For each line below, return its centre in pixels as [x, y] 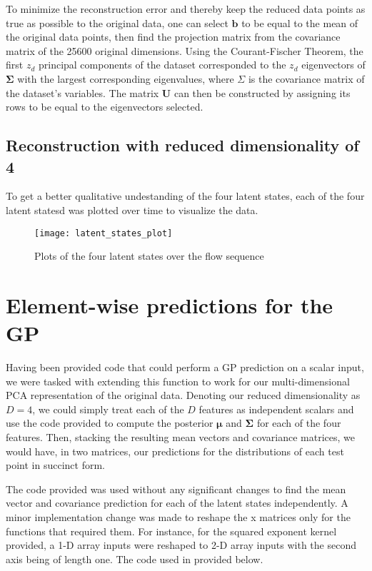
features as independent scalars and [276, 409]
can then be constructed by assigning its [262, 92]
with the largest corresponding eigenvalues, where [126, 78]
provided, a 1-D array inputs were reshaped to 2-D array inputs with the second [181, 545]
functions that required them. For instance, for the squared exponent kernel [171, 531]
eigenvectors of [333, 65]
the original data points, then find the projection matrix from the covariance [173, 37]
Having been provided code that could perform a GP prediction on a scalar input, [185, 367]
